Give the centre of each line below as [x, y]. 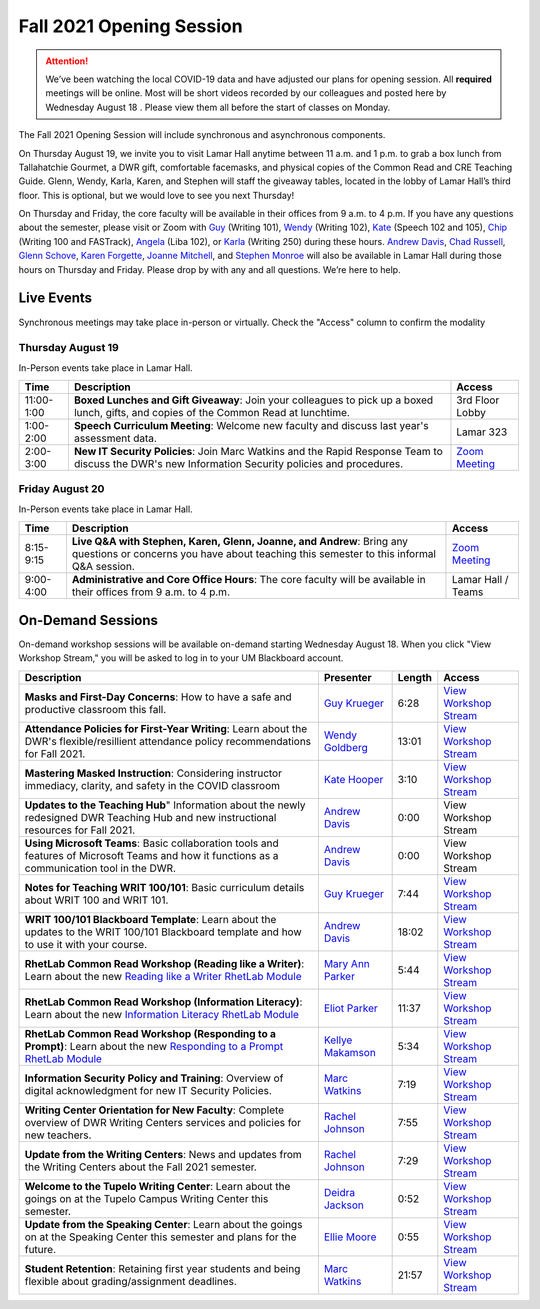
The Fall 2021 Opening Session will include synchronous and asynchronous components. [202, 135]
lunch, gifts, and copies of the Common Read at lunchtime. [211, 413]
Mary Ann [346, 963]
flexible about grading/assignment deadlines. [130, 1281]
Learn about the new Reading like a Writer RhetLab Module [163, 976]
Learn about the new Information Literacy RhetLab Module [162, 1014]
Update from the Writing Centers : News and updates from [163, 1154]
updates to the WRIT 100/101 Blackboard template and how [163, 932]
